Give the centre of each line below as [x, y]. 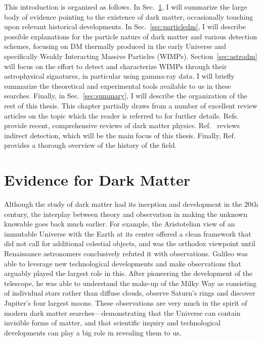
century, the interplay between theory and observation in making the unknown [126, 214]
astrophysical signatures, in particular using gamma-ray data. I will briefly [119, 76]
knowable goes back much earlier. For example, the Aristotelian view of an [120, 224]
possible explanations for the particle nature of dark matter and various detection [130, 36]
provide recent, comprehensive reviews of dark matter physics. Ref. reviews [122, 125]
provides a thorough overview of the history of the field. [91, 145]
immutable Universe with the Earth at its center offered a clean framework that [128, 233]
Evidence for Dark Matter [97, 180]
